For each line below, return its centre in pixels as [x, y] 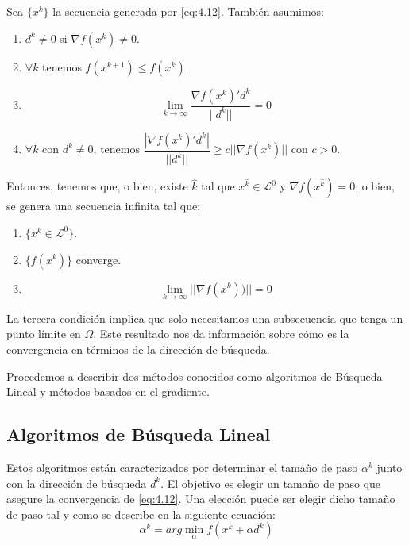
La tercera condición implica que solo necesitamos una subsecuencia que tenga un [205, 318]
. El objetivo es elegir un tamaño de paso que [271, 483]
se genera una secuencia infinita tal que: [104, 206]
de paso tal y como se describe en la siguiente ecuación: [141, 514]
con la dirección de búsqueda [77, 483]
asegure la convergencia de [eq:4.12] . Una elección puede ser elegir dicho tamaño [201, 499]
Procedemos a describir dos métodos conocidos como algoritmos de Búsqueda [195, 376]
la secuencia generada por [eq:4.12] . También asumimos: [189, 11]
